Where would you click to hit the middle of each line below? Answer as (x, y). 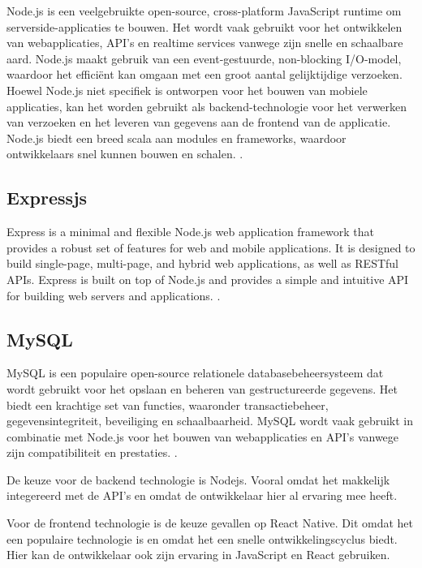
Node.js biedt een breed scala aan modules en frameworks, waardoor (177, 138)
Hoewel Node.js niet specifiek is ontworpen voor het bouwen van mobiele (187, 90)
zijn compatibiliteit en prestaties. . (92, 452)
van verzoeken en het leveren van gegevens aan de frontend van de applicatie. (199, 122)
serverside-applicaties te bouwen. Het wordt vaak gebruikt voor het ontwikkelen (205, 26)
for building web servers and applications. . (114, 295)
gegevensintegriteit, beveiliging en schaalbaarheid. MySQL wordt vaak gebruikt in (210, 421)
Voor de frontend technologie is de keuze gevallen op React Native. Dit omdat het (210, 523)
